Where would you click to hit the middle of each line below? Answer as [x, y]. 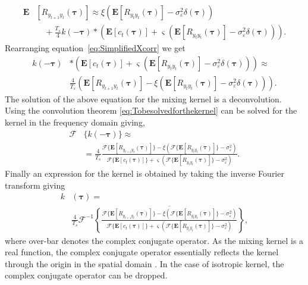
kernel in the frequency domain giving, [75, 122]
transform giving [35, 185]
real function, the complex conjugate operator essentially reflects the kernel [142, 252]
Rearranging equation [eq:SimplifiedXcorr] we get [95, 48]
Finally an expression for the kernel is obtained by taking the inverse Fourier [144, 173]
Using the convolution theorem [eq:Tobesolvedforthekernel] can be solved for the [151, 110]
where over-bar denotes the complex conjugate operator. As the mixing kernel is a [154, 240]
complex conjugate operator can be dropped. [86, 275]
